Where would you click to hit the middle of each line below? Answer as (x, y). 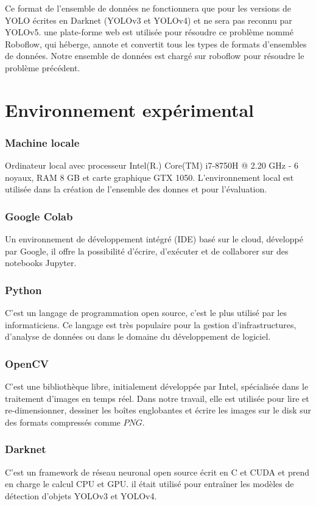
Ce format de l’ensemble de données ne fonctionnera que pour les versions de (148, 8)
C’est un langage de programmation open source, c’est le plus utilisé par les (146, 313)
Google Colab (39, 216)
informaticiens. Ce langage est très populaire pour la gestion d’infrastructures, (151, 324)
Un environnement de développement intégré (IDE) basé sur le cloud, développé (154, 239)
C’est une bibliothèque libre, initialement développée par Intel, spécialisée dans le (157, 386)
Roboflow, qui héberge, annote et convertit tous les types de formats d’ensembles (156, 44)
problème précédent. (43, 67)
